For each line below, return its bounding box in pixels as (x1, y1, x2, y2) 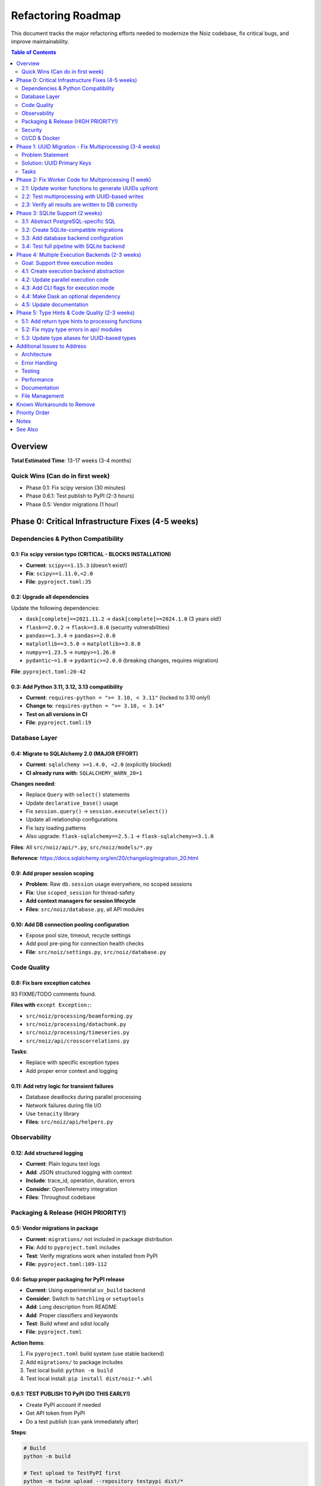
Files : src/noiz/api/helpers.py (26, 1118, 113, 1126)
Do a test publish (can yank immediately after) (26, 1418, 139, 1425)
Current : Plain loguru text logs (26, 1160, 100, 1167)
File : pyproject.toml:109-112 (26, 1261, 107, 1268)
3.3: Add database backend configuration (21, 234, 124, 241)
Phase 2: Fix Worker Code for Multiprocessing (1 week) (16, 176, 152, 184)
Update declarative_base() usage (26, 799, 118, 807)
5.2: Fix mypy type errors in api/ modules (21, 326, 122, 333)
